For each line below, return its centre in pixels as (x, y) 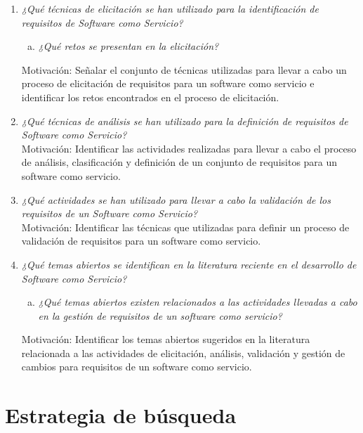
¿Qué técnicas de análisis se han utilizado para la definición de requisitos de (185, 121)
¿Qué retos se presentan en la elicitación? (128, 46)
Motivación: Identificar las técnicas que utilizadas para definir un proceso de (185, 227)
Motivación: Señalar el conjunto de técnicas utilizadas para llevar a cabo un (184, 69)
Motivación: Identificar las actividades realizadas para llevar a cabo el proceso (189, 148)
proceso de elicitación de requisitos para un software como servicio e (168, 83)
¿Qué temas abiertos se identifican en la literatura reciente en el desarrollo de (189, 264)
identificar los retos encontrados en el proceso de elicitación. (150, 97)
